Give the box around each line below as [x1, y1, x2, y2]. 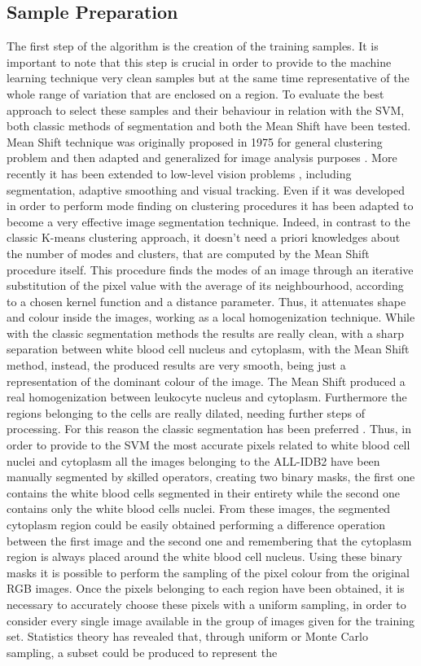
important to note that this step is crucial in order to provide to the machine [7, 53, 392, 70]
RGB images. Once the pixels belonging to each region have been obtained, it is [7, 580, 405, 597]
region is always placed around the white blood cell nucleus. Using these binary [7, 548, 402, 565]
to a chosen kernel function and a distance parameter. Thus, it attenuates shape [7, 292, 406, 309]
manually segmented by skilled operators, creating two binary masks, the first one [7, 468, 415, 485]
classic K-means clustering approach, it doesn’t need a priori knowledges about [7, 229, 401, 246]
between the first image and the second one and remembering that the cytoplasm [7, 532, 412, 549]
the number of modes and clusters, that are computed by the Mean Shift [7, 244, 370, 261]
